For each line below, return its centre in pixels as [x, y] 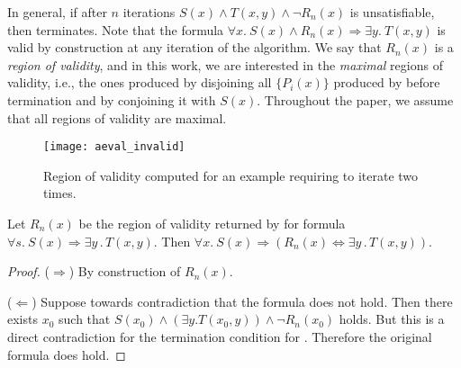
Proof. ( [28, 271]
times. [60, 193]
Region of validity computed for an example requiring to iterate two [231, 175]
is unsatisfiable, [392, 12]
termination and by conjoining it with [112, 99]
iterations [149, 12]
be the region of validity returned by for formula [212, 223]
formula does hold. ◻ [67, 354]
